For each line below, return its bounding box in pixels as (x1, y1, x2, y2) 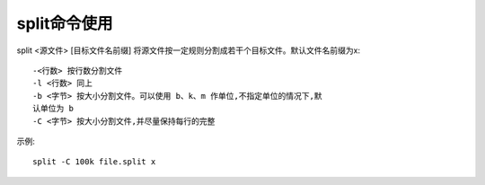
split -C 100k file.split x (32, 157, 156, 167)
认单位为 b (32, 103, 74, 114)
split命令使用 (16, 13, 113, 33)
